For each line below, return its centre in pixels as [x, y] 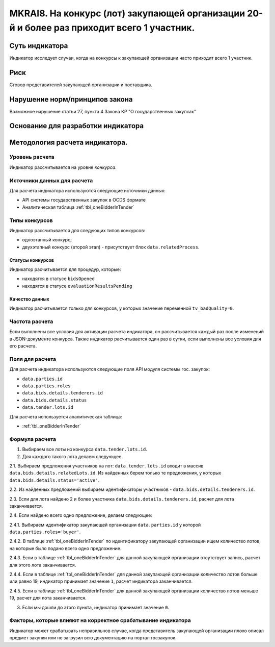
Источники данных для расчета [51, 180]
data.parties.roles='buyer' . [45, 532]
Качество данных [29, 299]
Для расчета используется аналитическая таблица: [66, 416]
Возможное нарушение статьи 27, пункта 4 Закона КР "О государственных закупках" [103, 111]
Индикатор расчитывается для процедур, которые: [65, 269]
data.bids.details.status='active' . [54, 480]
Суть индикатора [39, 46]
